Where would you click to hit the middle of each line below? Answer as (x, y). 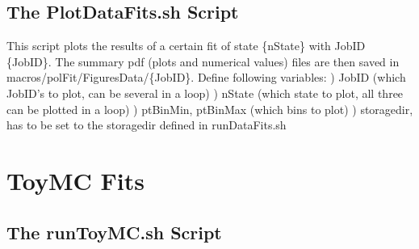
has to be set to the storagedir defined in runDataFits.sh (147, 125)
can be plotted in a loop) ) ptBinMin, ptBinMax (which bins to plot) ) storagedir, (210, 109)
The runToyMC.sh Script (114, 232)
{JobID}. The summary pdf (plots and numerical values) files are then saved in (203, 61)
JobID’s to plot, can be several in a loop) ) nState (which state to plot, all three (205, 93)
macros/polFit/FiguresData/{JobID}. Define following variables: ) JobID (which (206, 77)
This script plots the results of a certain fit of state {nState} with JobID (186, 46)
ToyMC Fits (75, 180)
